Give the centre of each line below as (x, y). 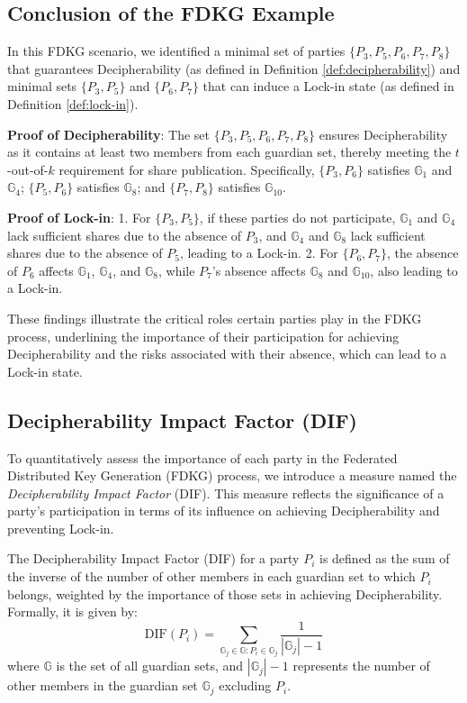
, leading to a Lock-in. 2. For (259, 253)
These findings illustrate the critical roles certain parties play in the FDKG (215, 318)
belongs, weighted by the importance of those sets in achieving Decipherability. (225, 593)
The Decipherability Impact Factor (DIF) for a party (153, 558)
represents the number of (361, 666)
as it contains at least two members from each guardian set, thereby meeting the (229, 152)
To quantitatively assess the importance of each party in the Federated (202, 457)
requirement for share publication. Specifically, (187, 169)
